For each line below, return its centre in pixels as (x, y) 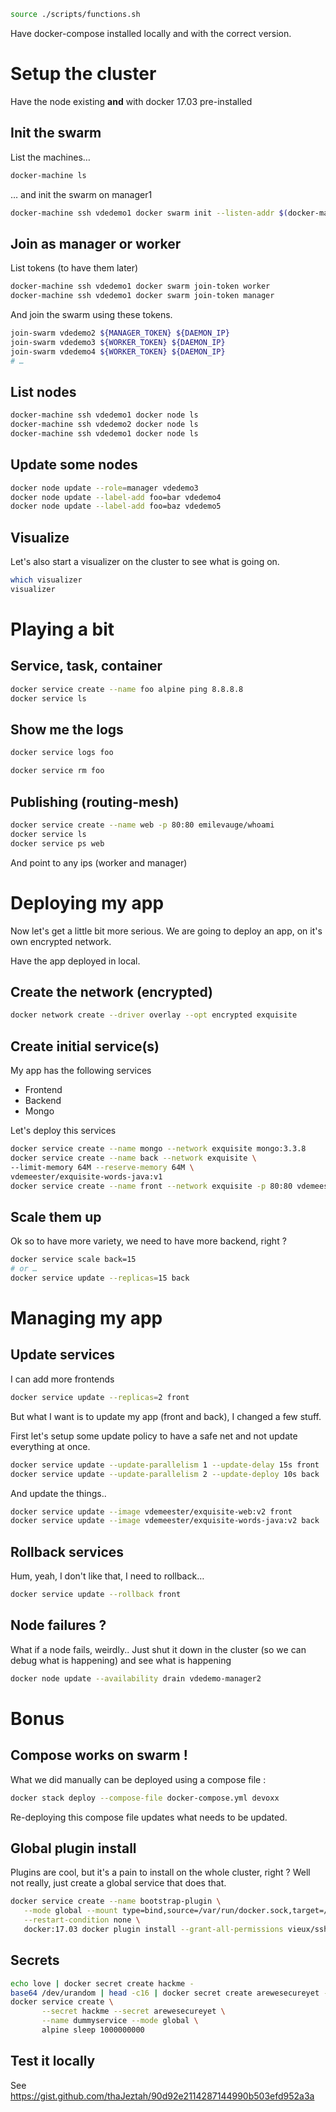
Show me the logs (67, 730)
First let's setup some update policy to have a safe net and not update (154, 1436)
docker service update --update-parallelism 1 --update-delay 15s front (165, 1465)
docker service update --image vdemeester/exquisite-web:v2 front (151, 1511)
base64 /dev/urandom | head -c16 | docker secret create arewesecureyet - (169, 1993)
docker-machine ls (48, 175)
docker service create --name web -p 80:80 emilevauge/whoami (142, 825)
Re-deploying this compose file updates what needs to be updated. (149, 1817)
